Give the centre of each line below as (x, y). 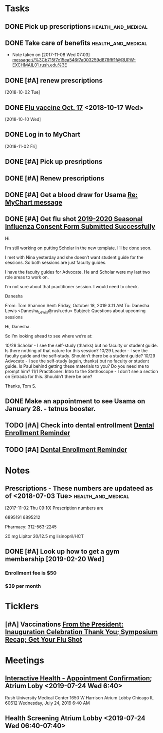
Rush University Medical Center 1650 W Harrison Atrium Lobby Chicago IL (80, 697)
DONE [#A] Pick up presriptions (54, 162)
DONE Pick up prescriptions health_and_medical (76, 27)
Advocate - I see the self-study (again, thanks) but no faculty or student (77, 361)
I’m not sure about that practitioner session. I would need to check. (72, 286)
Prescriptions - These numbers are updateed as (79, 488)
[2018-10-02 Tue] (23, 92)
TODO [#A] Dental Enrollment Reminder (66, 449)
